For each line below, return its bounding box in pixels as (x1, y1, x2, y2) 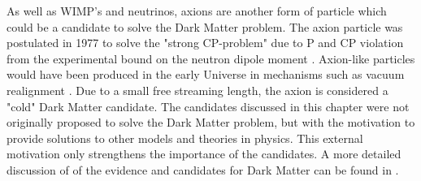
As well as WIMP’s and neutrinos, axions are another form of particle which (7, 2, 387, 19)
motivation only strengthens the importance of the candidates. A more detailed (7, 145, 401, 162)
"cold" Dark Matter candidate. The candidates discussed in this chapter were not (7, 97, 410, 114)
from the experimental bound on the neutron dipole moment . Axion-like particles (7, 50, 415, 67)
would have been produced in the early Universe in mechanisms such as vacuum (7, 66, 405, 83)
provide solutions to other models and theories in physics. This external (7, 129, 363, 146)
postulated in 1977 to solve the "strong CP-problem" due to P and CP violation (7, 34, 404, 51)
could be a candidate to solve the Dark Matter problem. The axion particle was (7, 18, 403, 35)
